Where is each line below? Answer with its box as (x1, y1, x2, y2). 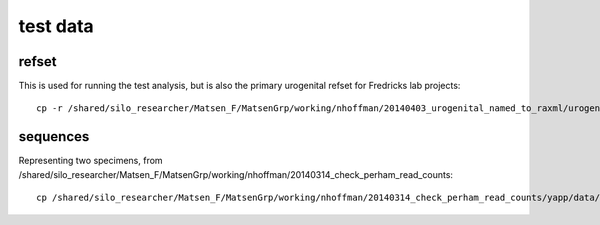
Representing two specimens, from (18, 155, 164, 167)
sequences (18, 128, 90, 145)
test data (18, 15, 94, 37)
